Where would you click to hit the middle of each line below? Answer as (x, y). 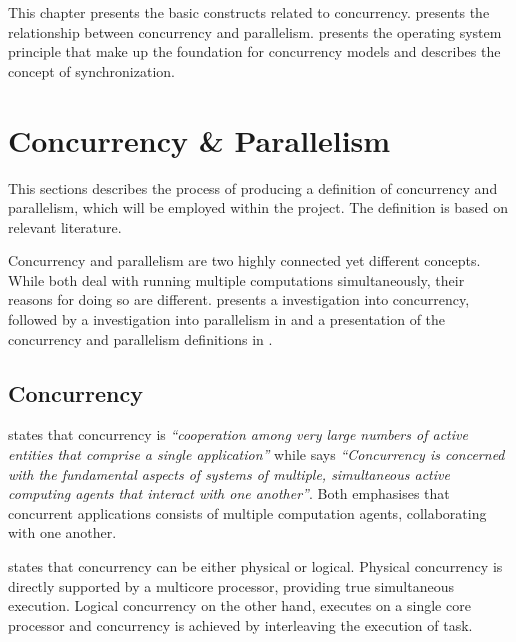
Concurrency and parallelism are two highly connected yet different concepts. (244, 260)
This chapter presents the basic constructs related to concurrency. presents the (249, 12)
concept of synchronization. (91, 70)
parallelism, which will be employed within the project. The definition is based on (258, 207)
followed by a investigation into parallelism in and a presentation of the (227, 319)
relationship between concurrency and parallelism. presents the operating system (255, 31)
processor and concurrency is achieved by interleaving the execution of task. (240, 624)
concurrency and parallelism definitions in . (140, 338)
